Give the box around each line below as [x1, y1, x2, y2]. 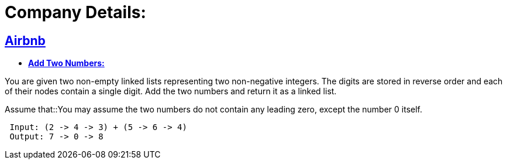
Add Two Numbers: [28, 58, 105, 69]
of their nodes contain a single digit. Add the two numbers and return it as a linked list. [5, 86, 337, 97]
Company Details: [5, 2, 146, 22]
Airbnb [5, 33, 46, 48]
